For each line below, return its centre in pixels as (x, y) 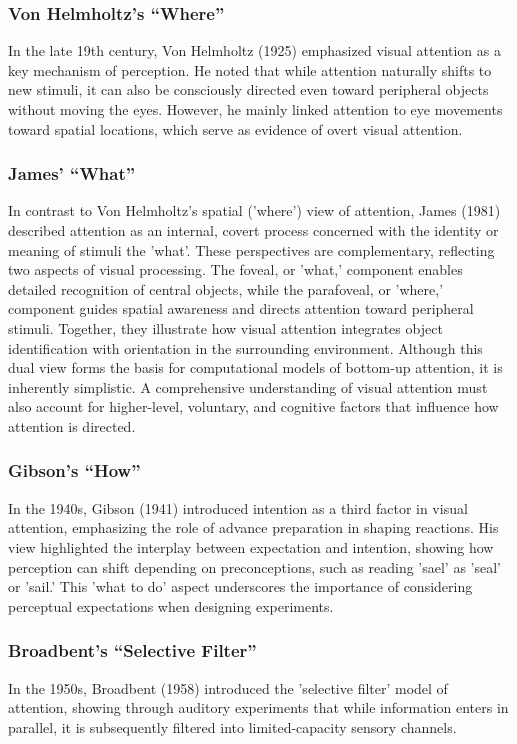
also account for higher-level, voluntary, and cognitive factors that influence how (253, 406)
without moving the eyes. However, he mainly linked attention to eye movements (255, 109)
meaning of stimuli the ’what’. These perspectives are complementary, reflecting (251, 249)
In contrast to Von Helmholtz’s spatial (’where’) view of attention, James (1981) (254, 210)
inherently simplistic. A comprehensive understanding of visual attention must (248, 386)
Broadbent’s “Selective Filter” (132, 650)
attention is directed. (72, 425)
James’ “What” (72, 173)
